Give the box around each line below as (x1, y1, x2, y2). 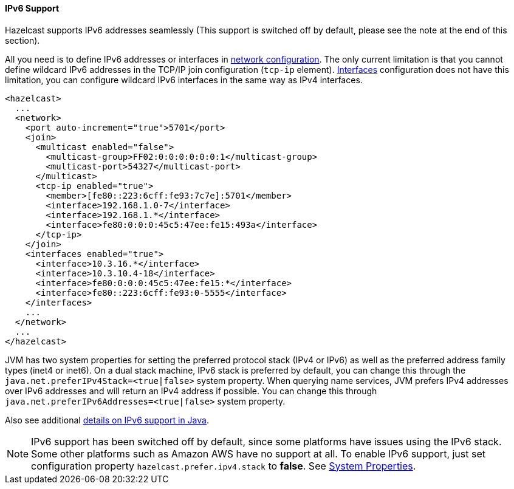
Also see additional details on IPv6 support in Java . (5, 414, 209, 425)
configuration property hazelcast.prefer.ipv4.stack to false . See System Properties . (31, 459, 416, 472)
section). (5, 35, 40, 46)
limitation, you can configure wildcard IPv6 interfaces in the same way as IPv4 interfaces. (5, 74, 363, 85)
